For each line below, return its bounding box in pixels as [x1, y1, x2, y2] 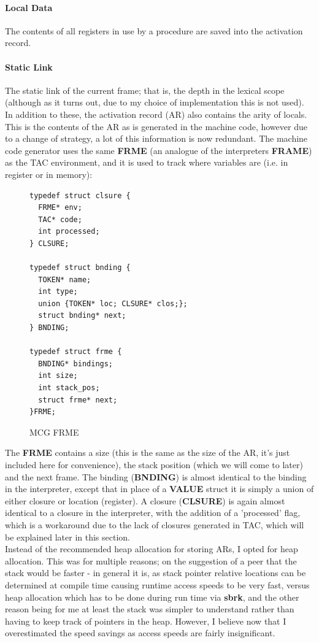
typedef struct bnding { [29, 263, 131, 272]
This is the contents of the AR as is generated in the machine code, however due [5, 120, 307, 133]
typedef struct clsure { [29, 191, 131, 200]
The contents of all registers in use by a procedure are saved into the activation [5, 24, 303, 37]
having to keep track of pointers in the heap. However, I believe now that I [5, 614, 286, 627]
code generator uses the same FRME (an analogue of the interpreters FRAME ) [5, 144, 312, 156]
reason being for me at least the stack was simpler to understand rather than [5, 603, 294, 615]
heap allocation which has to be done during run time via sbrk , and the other [5, 590, 299, 603]
